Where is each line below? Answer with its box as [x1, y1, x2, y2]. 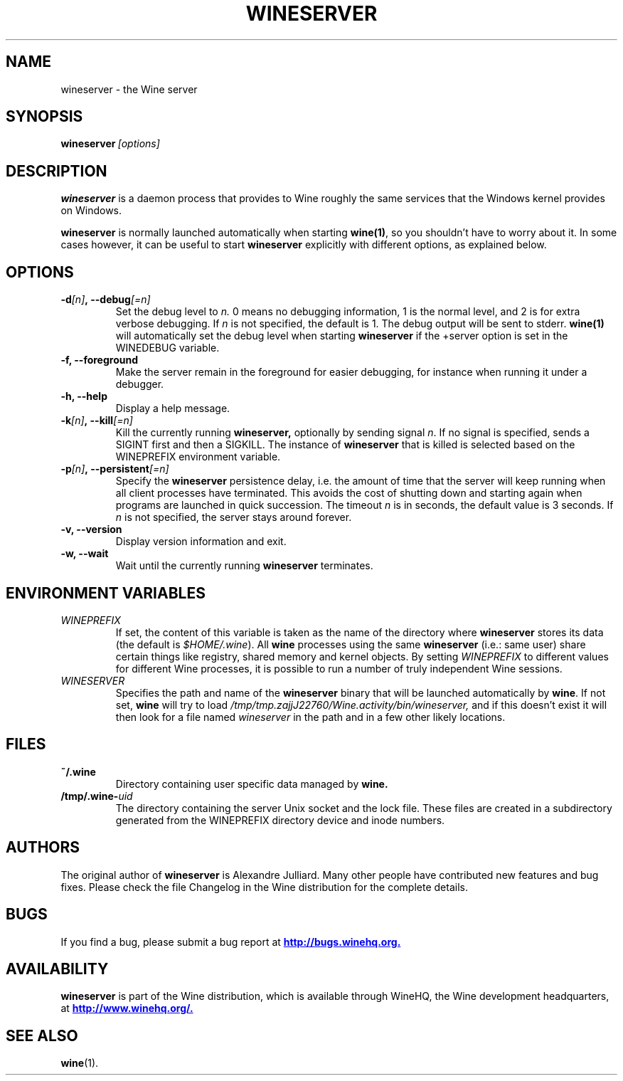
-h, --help [60, 390, 107, 403]
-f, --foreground [60, 354, 138, 367]
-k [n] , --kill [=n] [60, 414, 133, 427]
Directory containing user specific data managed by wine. [115, 777, 388, 790]
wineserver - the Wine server [60, 83, 198, 95]
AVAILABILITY [6, 959, 109, 978]
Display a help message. [115, 402, 230, 415]
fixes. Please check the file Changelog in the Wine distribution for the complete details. [60, 880, 468, 893]
